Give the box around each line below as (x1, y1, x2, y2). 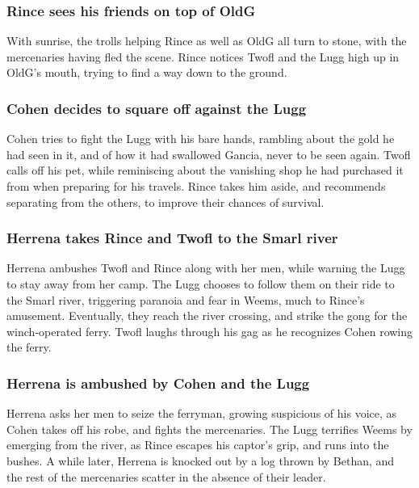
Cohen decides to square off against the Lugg (6, 98, 307, 118)
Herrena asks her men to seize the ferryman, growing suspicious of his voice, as (6, 405, 397, 422)
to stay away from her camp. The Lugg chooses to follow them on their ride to (6, 276, 395, 292)
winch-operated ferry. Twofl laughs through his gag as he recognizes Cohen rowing (6, 322, 413, 339)
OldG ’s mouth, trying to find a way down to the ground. (6, 64, 287, 81)
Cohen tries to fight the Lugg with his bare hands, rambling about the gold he (6, 130, 395, 147)
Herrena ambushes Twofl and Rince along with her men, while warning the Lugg (6, 259, 405, 276)
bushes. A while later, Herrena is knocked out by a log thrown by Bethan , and (6, 452, 395, 469)
